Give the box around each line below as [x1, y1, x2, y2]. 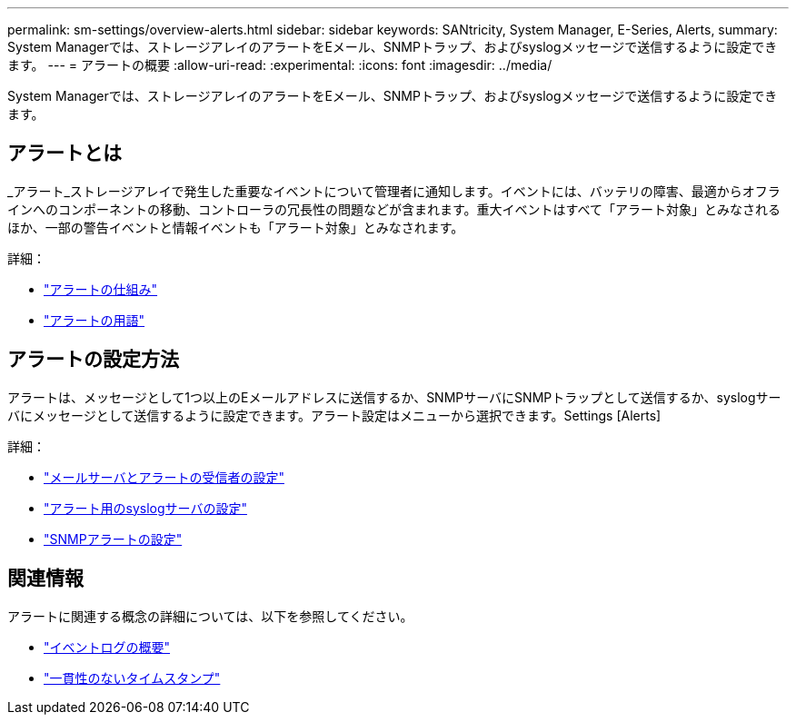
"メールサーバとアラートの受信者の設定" [44, 469, 284, 485]
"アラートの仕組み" [44, 281, 158, 297]
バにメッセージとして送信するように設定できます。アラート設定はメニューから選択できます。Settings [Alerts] [7, 407, 662, 423]
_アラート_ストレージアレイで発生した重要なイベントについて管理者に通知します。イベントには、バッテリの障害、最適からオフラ [7, 183, 781, 199]
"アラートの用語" [44, 312, 145, 328]
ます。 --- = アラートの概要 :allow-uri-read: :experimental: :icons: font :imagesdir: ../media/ [7, 57, 552, 73]
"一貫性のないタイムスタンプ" [44, 669, 221, 686]
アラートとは [7, 142, 122, 165]
